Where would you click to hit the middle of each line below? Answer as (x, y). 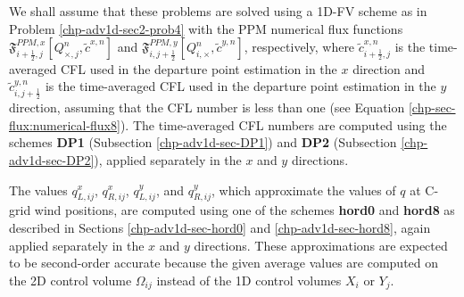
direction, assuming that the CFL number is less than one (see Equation (207, 107)
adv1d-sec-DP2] (52, 159)
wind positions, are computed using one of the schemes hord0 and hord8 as (244, 210)
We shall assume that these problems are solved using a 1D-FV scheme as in (218, 11)
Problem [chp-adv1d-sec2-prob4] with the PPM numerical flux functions (206, 28)
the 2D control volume (70, 280)
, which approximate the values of (304, 190)
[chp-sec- (432, 107)
